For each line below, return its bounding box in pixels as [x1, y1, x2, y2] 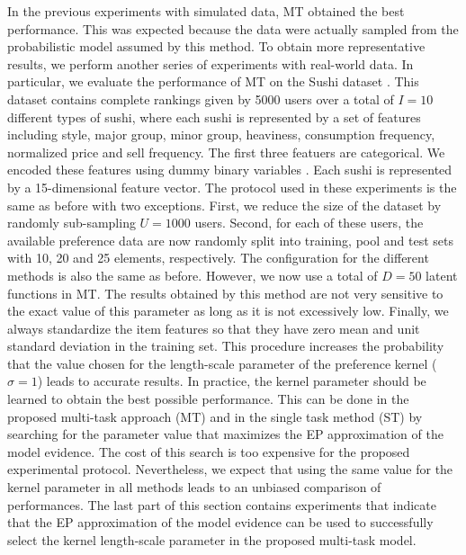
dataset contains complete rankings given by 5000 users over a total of [7, 89, 394, 108]
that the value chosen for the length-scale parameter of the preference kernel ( [7, 354, 437, 372]
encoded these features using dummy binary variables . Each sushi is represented [7, 160, 453, 179]
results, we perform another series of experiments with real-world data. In [7, 54, 414, 73]
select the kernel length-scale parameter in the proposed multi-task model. [7, 530, 417, 549]
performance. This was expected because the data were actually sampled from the [7, 19, 459, 38]
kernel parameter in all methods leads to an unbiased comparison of [7, 478, 381, 497]
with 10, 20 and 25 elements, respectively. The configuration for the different [7, 248, 429, 267]
